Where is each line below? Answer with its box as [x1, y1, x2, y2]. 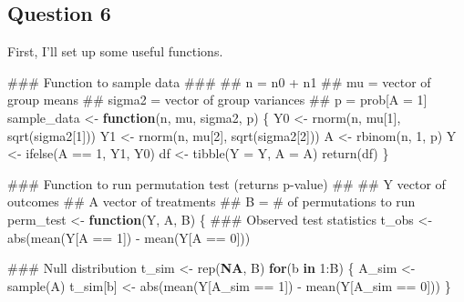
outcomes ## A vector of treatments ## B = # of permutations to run [7, 192, 416, 211]
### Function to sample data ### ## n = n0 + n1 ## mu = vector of [7, 72, 431, 91]
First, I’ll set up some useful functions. [7, 42, 223, 61]
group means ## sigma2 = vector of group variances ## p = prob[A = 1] [7, 90, 428, 109]
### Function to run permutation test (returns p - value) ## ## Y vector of [7, 174, 446, 193]
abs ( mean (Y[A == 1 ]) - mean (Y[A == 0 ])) [7, 227, 251, 247]
